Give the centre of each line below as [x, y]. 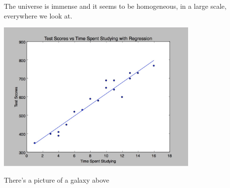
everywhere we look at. [38, 15]
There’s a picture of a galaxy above [57, 179]
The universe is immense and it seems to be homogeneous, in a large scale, [115, 6]
